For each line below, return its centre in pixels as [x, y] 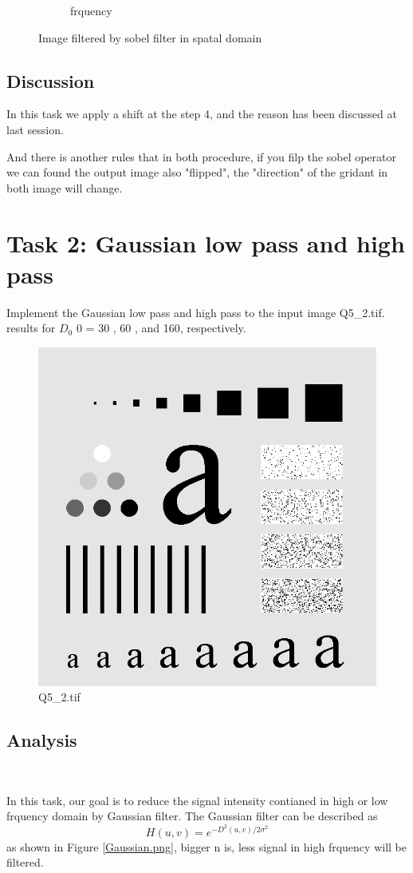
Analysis [42, 740]
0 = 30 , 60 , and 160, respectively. [161, 328]
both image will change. [65, 187]
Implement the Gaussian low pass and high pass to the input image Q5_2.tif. [196, 312]
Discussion [51, 80]
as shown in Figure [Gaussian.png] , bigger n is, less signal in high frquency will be [206, 846]
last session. [35, 129]
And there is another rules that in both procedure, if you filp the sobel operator [202, 156]
